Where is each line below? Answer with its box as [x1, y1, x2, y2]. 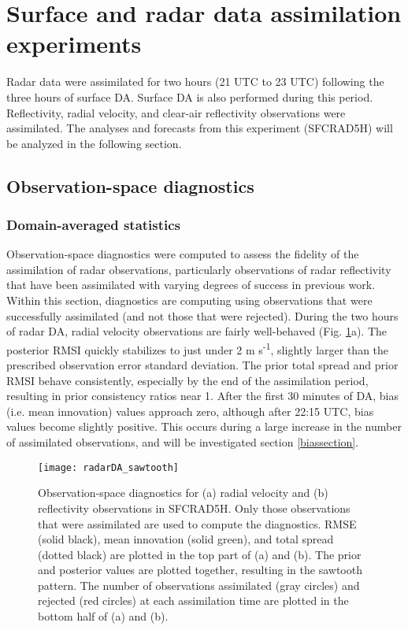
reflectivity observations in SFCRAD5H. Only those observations [38, 499, 351, 516]
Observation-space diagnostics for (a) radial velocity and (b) [38, 484, 328, 501]
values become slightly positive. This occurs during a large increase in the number [6, 418, 402, 435]
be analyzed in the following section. [6, 135, 182, 151]
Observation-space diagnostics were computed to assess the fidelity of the [6, 246, 359, 262]
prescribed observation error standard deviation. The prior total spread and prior [6, 357, 399, 373]
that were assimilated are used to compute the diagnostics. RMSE [38, 515, 357, 532]
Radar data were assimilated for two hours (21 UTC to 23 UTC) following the [6, 73, 384, 90]
